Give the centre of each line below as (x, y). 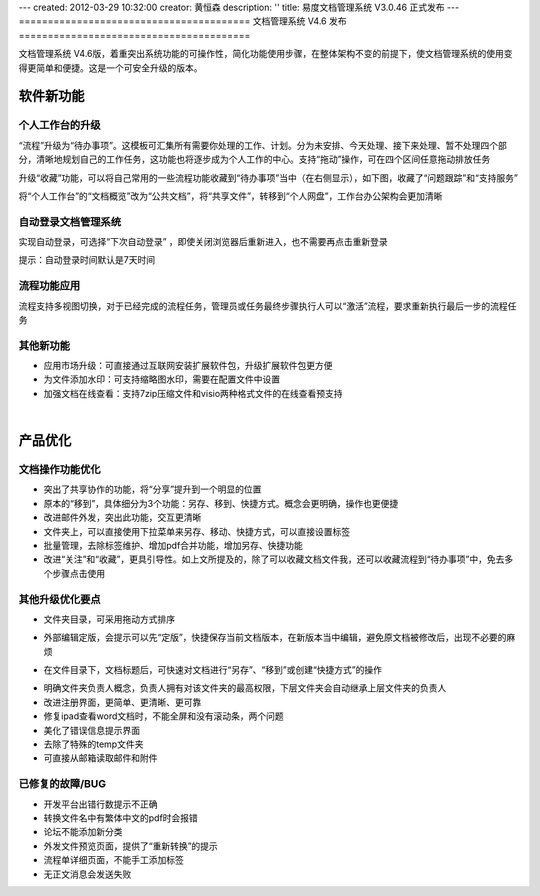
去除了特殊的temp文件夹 (93, 744)
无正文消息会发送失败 (87, 874)
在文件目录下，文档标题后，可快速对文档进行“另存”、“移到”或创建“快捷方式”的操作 (212, 670)
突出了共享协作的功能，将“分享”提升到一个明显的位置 (152, 489)
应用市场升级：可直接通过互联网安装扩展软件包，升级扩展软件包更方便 (188, 366)
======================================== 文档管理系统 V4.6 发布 (182, 21)
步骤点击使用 (78, 573)
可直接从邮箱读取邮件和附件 (100, 758)
